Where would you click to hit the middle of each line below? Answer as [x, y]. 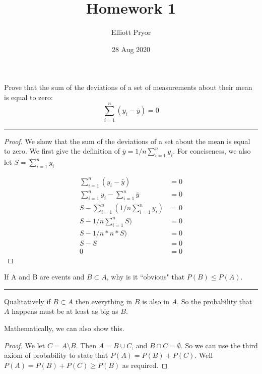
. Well [204, 355]
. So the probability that [215, 301]
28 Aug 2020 [131, 49]
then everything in [104, 301]
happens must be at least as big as [65, 311]
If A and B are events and [44, 277]
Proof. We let [25, 345]
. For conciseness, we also [212, 151]
